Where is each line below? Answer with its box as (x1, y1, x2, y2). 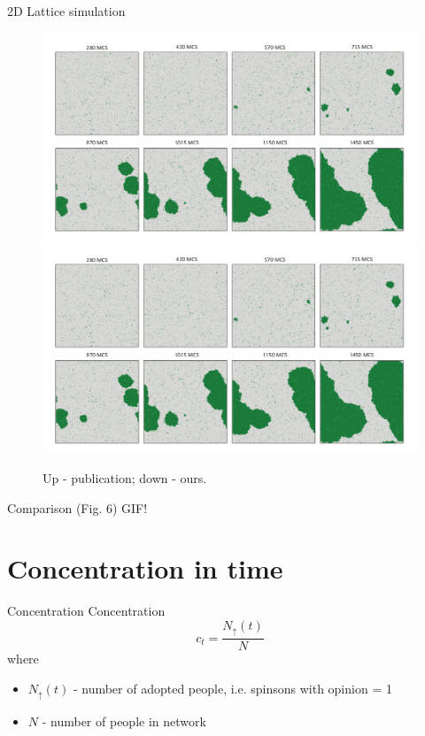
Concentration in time (7, 550, 283, 586)
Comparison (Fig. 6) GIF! (7, 498, 148, 517)
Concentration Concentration (7, 602, 166, 620)
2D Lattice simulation (7, 2, 126, 19)
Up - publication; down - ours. (42, 468, 207, 487)
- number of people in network (42, 712, 206, 731)
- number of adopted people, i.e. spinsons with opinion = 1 (73, 678, 392, 697)
